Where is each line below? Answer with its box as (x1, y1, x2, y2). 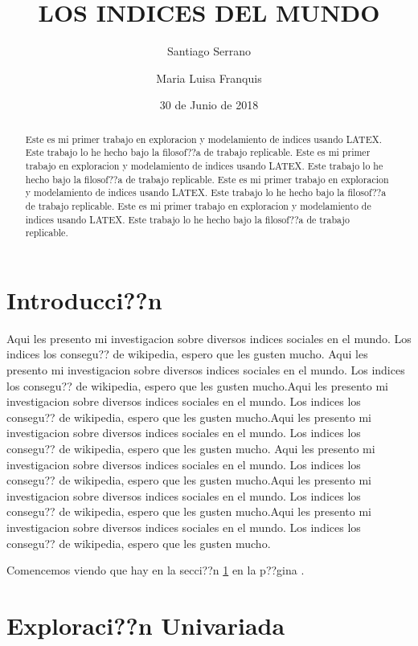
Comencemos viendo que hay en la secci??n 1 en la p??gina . (6, 562, 305, 579)
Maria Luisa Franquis (156, 69, 262, 86)
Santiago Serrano (167, 43, 251, 59)
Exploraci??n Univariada (6, 608, 285, 641)
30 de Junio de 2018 (159, 96, 259, 113)
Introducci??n (6, 283, 162, 316)
